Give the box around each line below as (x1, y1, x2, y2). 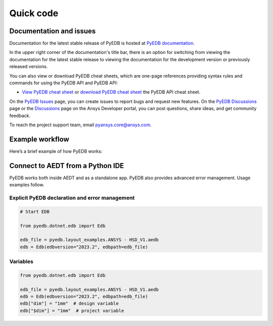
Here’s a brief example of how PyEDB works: (9, 148, 103, 154)
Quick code (9, 8, 59, 19)
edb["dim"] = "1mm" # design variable (20, 301, 119, 306)
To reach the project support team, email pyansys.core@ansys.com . (9, 122, 152, 128)
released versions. (9, 64, 48, 70)
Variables (9, 258, 34, 265)
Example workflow (9, 135, 69, 143)
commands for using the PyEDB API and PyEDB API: (9, 80, 118, 86)
